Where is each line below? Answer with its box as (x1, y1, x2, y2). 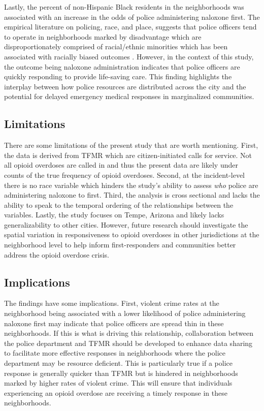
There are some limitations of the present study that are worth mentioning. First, (4, 140, 258, 150)
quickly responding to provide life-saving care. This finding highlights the (4, 71, 232, 82)
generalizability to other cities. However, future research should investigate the (4, 219, 248, 230)
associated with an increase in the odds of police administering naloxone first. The (4, 11, 260, 22)
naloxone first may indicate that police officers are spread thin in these (4, 318, 224, 328)
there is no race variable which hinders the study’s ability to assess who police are (4, 179, 258, 190)
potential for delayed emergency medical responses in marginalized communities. (4, 91, 254, 102)
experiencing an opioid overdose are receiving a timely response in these (4, 387, 227, 398)
